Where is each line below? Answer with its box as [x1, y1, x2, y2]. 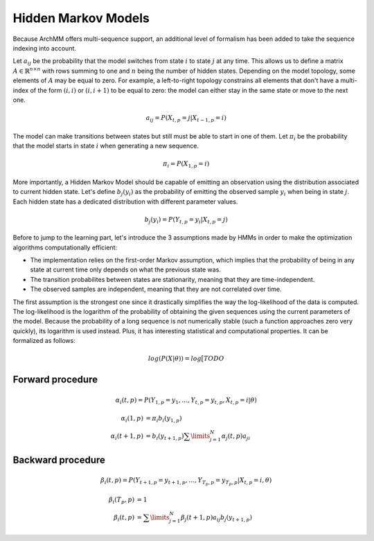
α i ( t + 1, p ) [110, 432, 143, 441]
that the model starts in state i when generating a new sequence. [12, 142, 199, 150]
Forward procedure [12, 374, 98, 386]
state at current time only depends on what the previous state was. [30, 265, 222, 274]
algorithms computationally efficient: [12, 243, 118, 251]
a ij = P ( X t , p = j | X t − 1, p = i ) [145, 114, 226, 123]
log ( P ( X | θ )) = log [148, 355, 202, 363]
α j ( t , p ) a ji [221, 432, 251, 441]
